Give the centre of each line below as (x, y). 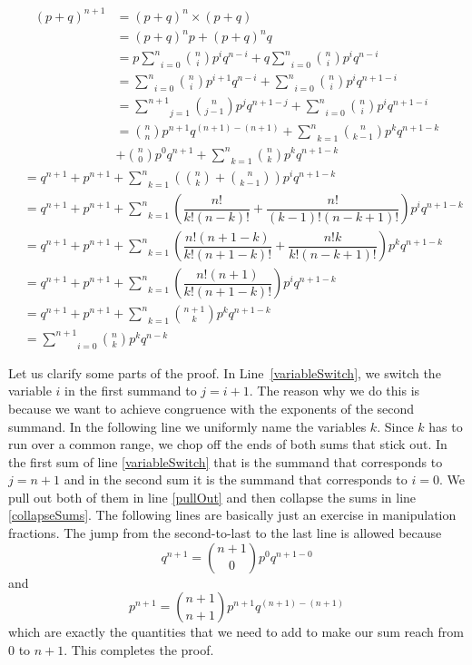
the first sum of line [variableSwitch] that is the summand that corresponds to (226, 461)
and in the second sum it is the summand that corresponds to (236, 479)
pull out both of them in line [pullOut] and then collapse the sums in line (212, 497)
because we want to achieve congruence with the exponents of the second (211, 408)
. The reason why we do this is (334, 391)
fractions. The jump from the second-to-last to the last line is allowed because (225, 533)
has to (446, 426)
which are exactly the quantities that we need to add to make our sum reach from (236, 632)
